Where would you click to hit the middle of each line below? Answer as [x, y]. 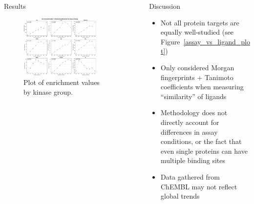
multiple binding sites [193, 160]
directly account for [190, 122]
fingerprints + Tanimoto [197, 77]
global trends [180, 196]
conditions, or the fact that [201, 141]
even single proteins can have [204, 151]
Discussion [165, 6]
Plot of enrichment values [62, 82]
